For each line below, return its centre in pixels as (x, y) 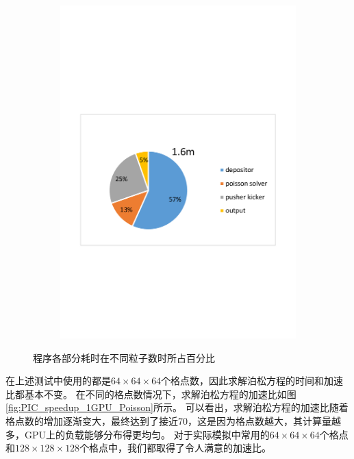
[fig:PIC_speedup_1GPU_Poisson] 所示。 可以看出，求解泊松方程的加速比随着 (177, 407)
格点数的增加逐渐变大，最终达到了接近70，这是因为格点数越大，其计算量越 (173, 421)
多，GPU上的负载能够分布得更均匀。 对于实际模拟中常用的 (138, 434)
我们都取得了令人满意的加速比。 (200, 448)
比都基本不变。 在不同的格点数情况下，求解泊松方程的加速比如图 (151, 394)
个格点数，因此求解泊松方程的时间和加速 (252, 381)
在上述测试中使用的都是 (58, 381)
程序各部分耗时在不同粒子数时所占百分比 (124, 357)
